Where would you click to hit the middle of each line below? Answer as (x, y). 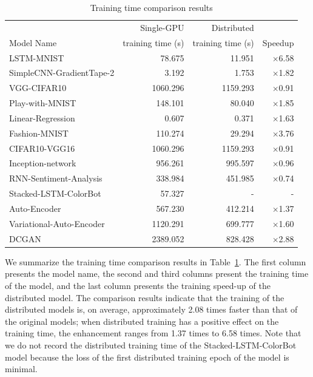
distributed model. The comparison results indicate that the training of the (145, 297)
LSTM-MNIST (37, 57)
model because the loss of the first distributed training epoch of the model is (147, 357)
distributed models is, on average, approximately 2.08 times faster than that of (151, 309)
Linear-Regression (42, 117)
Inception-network (43, 163)
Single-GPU (162, 27)
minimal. (21, 369)
